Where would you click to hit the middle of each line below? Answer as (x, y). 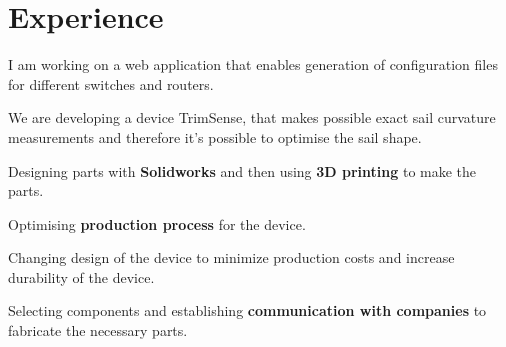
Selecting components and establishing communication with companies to (247, 310)
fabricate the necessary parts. (98, 330)
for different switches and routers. (111, 83)
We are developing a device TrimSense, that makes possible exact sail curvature (252, 117)
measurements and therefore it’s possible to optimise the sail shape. (215, 136)
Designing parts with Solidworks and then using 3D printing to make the (242, 170)
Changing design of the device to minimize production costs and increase (231, 257)
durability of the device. (81, 276)
